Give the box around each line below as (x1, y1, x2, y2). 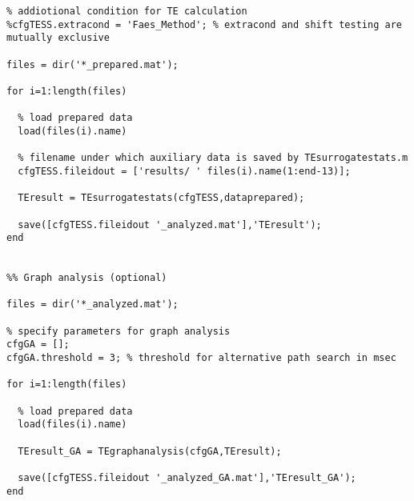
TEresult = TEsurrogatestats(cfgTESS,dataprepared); (18, 192, 305, 204)
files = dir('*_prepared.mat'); (6, 58, 179, 70)
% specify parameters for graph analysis (6, 325, 231, 337)
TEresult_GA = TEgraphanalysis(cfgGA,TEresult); (18, 445, 282, 457)
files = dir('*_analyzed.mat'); (6, 299, 179, 311)
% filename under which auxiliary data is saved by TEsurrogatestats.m (18, 152, 408, 164)
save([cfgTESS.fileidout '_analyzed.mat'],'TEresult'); (18, 218, 322, 230)
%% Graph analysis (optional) (6, 272, 167, 284)
